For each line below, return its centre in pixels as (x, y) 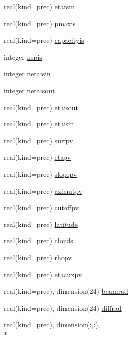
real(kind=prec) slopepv (41, 173)
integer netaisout (30, 90)
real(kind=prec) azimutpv (43, 190)
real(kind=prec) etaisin (39, 124)
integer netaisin (27, 73)
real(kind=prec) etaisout (41, 107)
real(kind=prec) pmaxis (40, 23)
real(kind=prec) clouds (39, 241)
